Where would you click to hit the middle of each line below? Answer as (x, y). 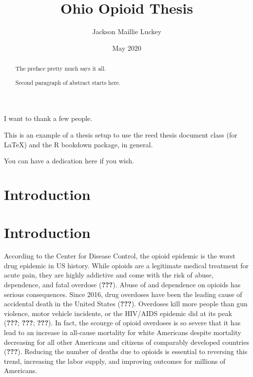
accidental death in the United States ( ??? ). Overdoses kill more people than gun (126, 304)
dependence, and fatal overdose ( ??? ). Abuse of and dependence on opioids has (122, 284)
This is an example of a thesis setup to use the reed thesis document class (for (121, 134)
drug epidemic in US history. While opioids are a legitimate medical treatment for (126, 265)
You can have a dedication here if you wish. (69, 161)
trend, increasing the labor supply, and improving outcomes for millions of (115, 361)
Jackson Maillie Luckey (127, 31)
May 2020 (127, 48)
